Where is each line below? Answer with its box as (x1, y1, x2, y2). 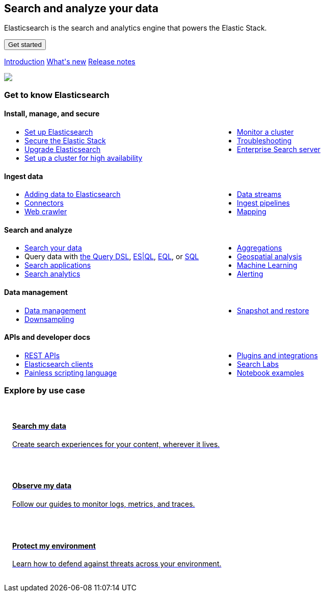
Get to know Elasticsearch (4, 89, 110, 100)
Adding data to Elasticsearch (24, 190, 121, 199)
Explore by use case (4, 385, 85, 396)
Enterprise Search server (237, 145, 321, 154)
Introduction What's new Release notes (4, 57, 136, 66)
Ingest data (4, 171, 43, 181)
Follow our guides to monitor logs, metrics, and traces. (12, 500, 195, 509)
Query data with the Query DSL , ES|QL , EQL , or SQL (24, 252, 199, 261)
